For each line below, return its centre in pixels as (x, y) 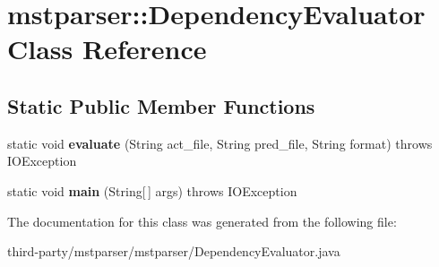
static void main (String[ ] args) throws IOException (152, 190)
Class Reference (107, 49)
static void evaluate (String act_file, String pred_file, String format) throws (220, 143)
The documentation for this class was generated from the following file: (202, 221)
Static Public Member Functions (161, 105)
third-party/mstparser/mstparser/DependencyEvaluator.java (174, 251)
